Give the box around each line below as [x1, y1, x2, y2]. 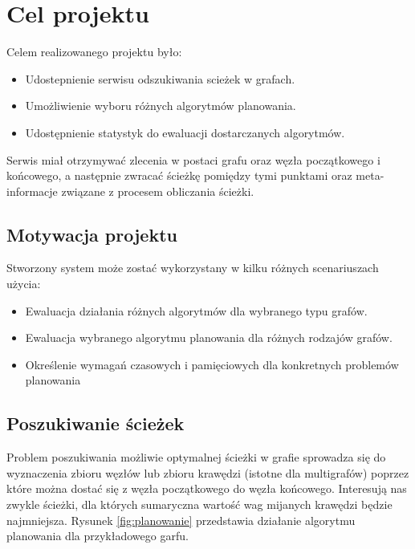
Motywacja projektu [6, 222, 177, 246]
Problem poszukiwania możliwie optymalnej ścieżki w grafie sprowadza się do [6, 449, 386, 466]
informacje [6, 182, 58, 199]
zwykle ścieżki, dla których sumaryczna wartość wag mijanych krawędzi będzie [6, 496, 393, 513]
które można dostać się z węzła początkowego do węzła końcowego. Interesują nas [6, 480, 407, 497]
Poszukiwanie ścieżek [6, 411, 185, 436]
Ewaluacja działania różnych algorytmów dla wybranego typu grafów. [25, 302, 368, 319]
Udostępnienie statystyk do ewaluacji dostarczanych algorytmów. [25, 124, 345, 140]
